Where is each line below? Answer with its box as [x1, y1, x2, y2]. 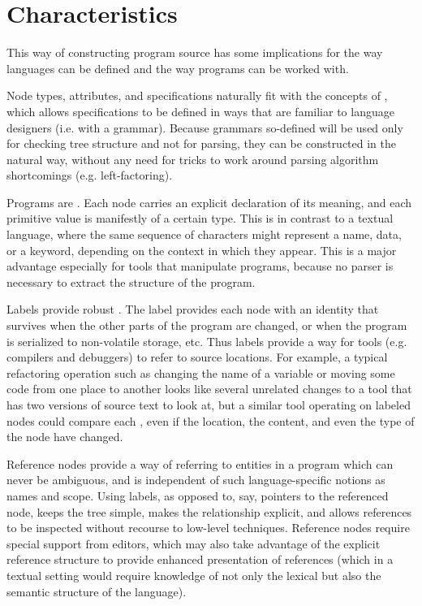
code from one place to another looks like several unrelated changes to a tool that [6, 380, 412, 397]
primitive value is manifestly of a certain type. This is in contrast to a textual [6, 210, 394, 227]
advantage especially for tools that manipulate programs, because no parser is [6, 258, 394, 275]
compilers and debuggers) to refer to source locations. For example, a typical [6, 348, 388, 366]
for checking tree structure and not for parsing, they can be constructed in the [6, 135, 397, 152]
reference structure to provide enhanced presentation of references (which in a [6, 551, 394, 568]
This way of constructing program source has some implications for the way [6, 44, 383, 61]
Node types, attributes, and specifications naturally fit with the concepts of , [6, 87, 388, 104]
